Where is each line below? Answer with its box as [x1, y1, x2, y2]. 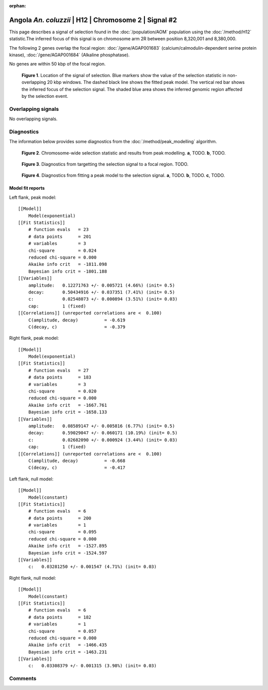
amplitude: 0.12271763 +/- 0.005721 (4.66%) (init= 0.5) [28, 282, 175, 288]
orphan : [9, 3, 26, 8]
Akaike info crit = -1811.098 [28, 261, 107, 267]
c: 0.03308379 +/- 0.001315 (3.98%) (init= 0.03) [28, 663, 157, 669]
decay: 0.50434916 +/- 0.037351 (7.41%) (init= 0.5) [28, 289, 175, 295]
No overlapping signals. [9, 116, 58, 122]
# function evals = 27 [28, 368, 89, 373]
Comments [9, 675, 37, 682]
